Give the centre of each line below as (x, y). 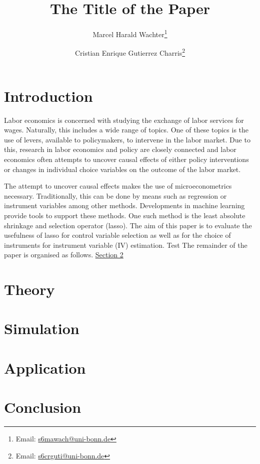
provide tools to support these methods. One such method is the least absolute (125, 215)
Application (45, 367)
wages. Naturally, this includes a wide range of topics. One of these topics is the (126, 130)
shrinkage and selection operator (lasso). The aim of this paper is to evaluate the (128, 225)
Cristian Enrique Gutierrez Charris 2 (130, 52)
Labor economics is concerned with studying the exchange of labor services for (124, 120)
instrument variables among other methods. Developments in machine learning (124, 205)
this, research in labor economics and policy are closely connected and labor (120, 149)
